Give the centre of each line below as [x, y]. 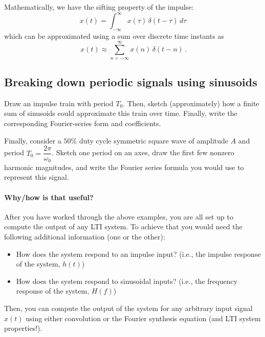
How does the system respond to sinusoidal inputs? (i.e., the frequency [127, 281]
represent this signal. [37, 177]
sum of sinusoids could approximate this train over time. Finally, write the [121, 113]
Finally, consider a [33, 140]
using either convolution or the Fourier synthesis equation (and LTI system [143, 318]
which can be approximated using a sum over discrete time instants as [114, 35]
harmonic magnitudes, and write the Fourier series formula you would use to [124, 167]
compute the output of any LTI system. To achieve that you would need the [123, 226]
